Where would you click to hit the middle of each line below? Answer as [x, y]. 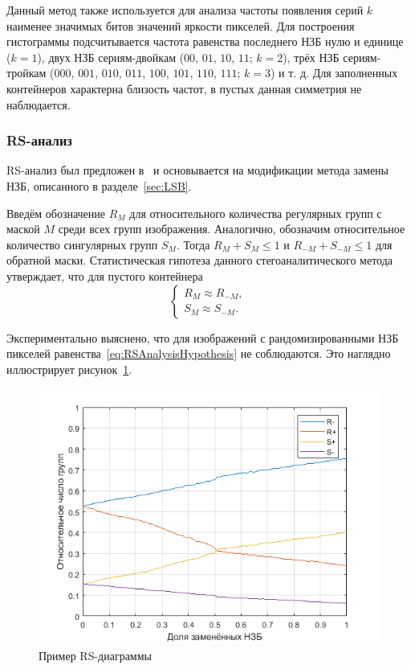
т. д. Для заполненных [343, 73]
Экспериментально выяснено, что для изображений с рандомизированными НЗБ [203, 337]
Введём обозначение [56, 213]
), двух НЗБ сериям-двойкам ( [111, 57]
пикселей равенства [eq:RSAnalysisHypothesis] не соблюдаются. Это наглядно [199, 353]
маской [23, 229]
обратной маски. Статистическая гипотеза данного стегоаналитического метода [200, 260]
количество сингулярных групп [82, 244]
